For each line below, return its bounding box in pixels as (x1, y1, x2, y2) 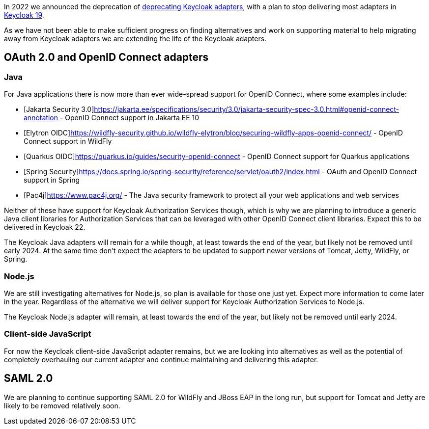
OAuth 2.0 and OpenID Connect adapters (4, 51, 209, 64)
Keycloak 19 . (4, 11, 44, 19)
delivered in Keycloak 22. (4, 223, 86, 232)
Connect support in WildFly (24, 137, 112, 146)
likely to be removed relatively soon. (4, 401, 120, 410)
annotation (24, 113, 58, 122)
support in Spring (24, 176, 80, 185)
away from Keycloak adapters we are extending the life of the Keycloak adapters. (4, 34, 267, 43)
